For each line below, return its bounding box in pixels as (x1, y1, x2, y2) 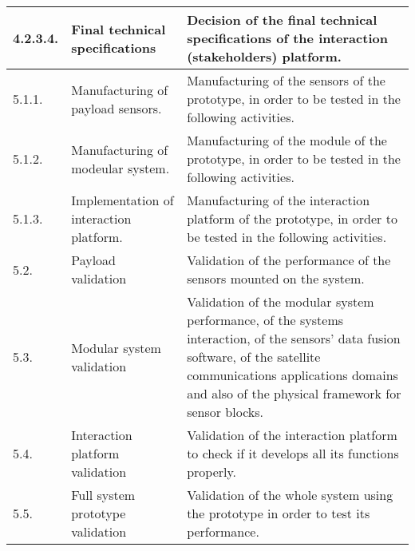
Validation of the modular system (187, 292, 374, 311)
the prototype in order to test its (187, 504, 370, 522)
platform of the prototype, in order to (187, 209, 397, 228)
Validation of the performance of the (187, 251, 391, 269)
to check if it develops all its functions (187, 444, 399, 462)
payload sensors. (71, 98, 162, 117)
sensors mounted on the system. (187, 269, 365, 287)
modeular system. (71, 158, 170, 177)
